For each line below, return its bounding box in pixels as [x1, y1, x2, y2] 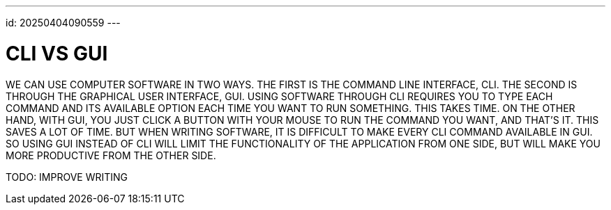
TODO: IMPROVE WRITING [6, 170, 128, 183]
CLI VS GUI [6, 41, 108, 65]
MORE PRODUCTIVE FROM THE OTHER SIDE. [6, 149, 216, 161]
